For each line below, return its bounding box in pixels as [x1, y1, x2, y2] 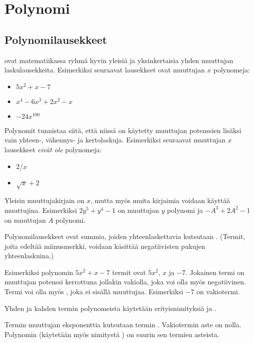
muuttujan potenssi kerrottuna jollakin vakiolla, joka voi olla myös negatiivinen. [4, 276, 246, 287]
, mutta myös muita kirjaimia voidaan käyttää [91, 195, 230, 206]
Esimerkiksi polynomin [4, 267, 73, 277]
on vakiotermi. [196, 286, 240, 297]
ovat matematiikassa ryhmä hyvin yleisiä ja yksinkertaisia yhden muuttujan [4, 55, 233, 65]
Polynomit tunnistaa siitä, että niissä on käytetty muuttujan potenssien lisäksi [4, 125, 242, 135]
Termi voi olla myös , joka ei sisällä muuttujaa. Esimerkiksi [4, 286, 184, 297]
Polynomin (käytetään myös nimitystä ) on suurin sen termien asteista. [4, 329, 220, 339]
